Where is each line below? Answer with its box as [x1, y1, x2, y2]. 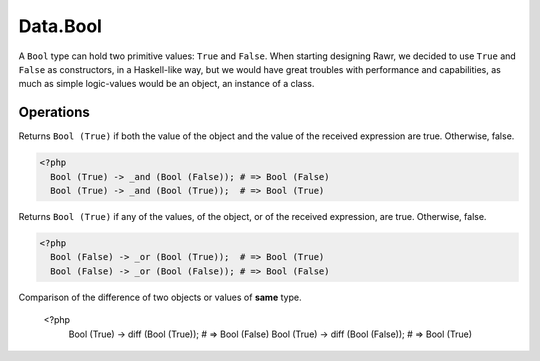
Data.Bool [18, 15, 102, 37]
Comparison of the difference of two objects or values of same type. [18, 291, 302, 303]
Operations [18, 104, 90, 121]
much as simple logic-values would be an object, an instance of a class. [18, 78, 315, 90]
